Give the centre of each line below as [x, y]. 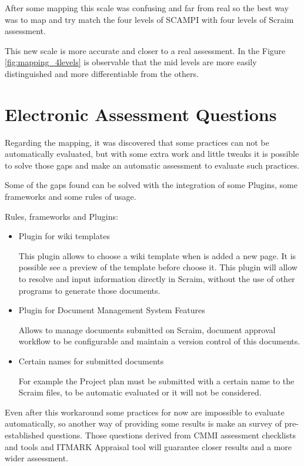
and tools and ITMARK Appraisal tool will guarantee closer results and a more [148, 446]
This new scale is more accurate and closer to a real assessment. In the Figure [145, 50]
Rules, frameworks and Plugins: [61, 216]
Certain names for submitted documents [91, 361]
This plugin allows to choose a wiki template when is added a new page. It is [157, 255]
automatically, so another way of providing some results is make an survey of [143, 423]
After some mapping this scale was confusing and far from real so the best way [147, 8]
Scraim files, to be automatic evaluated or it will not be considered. [140, 392]
